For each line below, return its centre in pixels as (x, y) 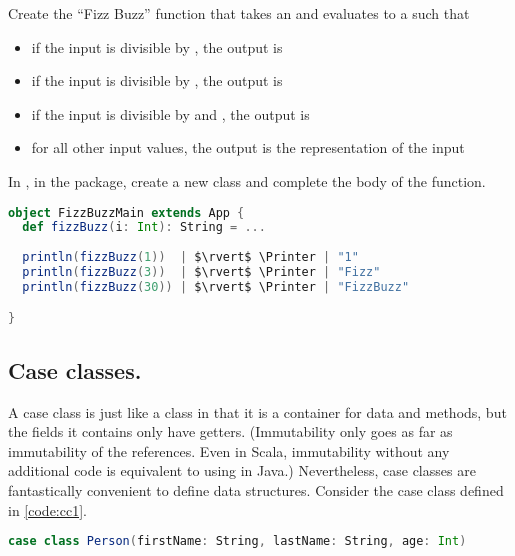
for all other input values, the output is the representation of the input (248, 147)
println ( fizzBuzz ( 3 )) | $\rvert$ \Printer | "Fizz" (201, 272)
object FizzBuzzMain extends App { (126, 212)
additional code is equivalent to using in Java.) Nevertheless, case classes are (242, 470)
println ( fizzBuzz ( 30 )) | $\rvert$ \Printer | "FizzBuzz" (216, 286)
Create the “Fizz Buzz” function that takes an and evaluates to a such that (239, 13)
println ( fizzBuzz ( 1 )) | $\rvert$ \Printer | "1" (190, 257)
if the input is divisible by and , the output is (170, 113)
